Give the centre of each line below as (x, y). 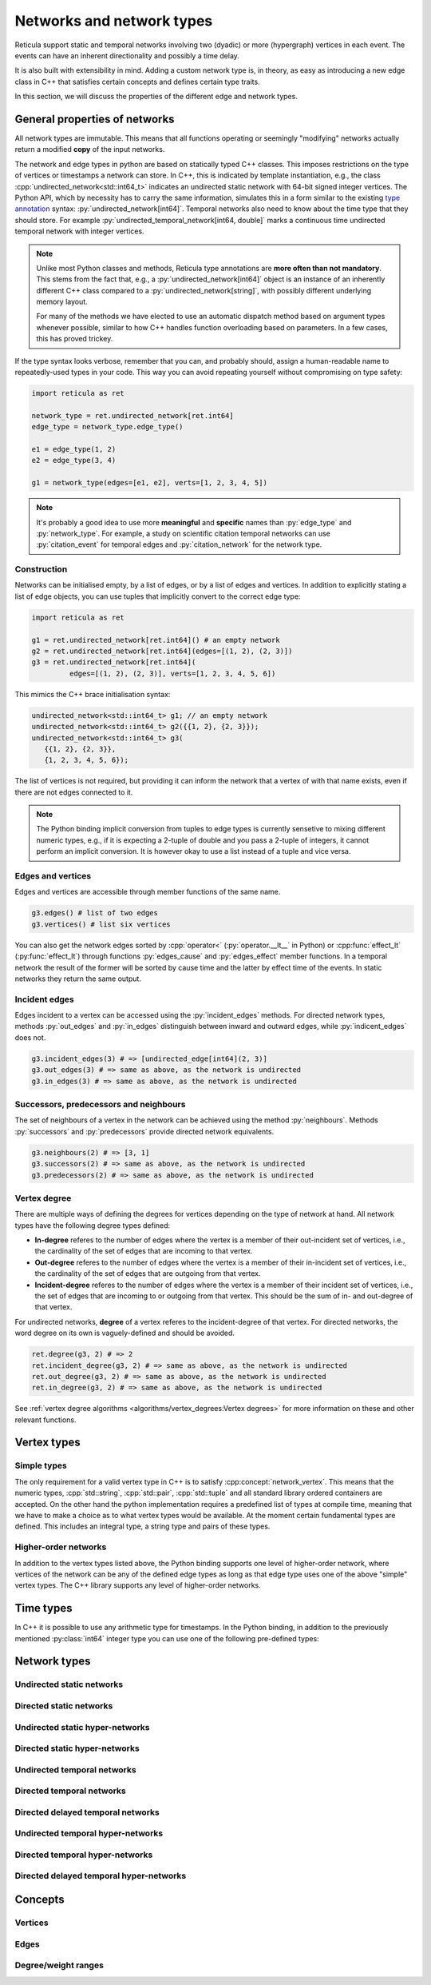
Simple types (41, 1465)
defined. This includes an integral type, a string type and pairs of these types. (142, 1526)
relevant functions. (45, 1420)
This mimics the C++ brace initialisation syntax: (93, 694)
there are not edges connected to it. (74, 792)
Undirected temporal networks (75, 1769)
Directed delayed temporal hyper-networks (101, 1876)
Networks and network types (114, 21)
